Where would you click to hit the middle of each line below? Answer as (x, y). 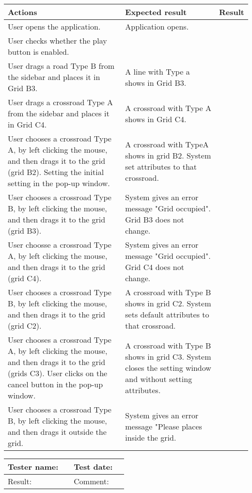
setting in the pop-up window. (59, 183)
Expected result (156, 12)
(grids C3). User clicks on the (58, 373)
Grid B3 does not (155, 219)
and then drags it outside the (57, 432)
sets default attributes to (167, 314)
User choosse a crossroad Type (60, 245)
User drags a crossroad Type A (60, 102)
